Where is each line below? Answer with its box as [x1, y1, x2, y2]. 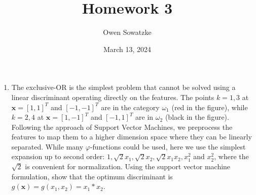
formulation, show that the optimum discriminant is [11, 171, 173, 181]
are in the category [101, 102, 160, 112]
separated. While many [11, 141, 84, 152]
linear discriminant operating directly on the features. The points [11, 91, 214, 102]
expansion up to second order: [11, 151, 105, 162]
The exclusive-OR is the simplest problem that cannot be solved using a [11, 82, 236, 92]
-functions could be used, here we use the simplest [90, 141, 246, 152]
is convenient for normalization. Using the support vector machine [25, 161, 231, 172]
